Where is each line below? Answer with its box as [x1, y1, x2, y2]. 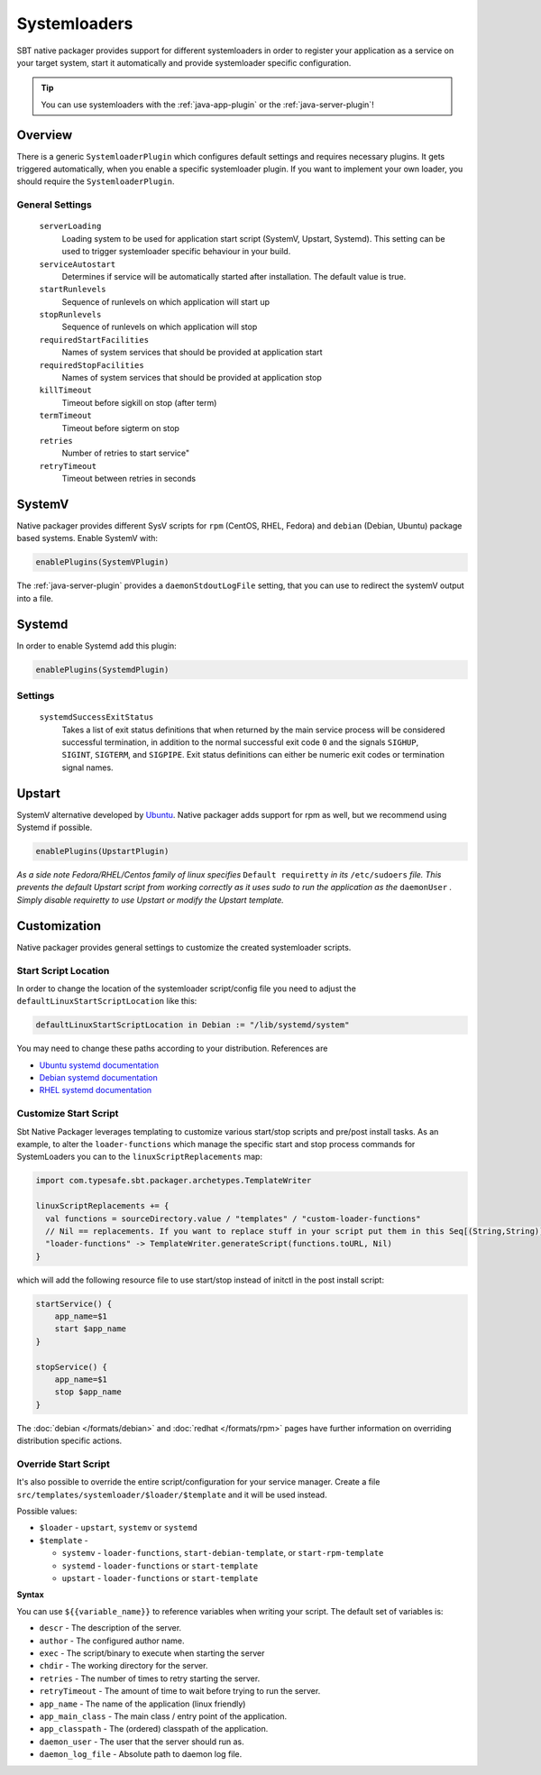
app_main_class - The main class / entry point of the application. [39, 1710, 288, 1722]
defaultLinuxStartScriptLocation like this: [16, 996, 197, 1007]
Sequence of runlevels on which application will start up [61, 296, 270, 307]
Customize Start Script [16, 1108, 119, 1120]
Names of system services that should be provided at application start [61, 347, 324, 358]
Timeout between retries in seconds [61, 474, 197, 484]
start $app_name [54, 1324, 126, 1334]
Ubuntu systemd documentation [39, 1060, 160, 1071]
